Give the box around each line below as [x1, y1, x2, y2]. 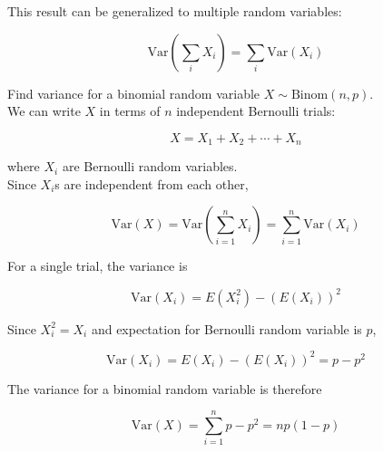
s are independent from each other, [54, 174, 249, 193]
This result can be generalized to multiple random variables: [7, 2, 342, 20]
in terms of [99, 101, 161, 120]
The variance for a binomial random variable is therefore [7, 379, 322, 398]
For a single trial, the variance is [7, 256, 188, 275]
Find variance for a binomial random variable [7, 83, 260, 102]
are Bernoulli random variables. [62, 157, 238, 176]
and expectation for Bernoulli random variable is [91, 319, 362, 338]
